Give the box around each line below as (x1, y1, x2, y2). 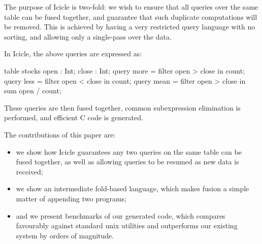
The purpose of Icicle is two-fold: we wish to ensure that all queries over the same (4, 2, 258, 12)
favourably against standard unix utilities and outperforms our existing (16, 220, 238, 231)
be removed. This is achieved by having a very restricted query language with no (4, 21, 255, 32)
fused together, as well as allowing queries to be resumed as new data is (16, 156, 239, 167)
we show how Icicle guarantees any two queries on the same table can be (16, 146, 242, 157)
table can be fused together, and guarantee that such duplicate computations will (4, 11, 257, 22)
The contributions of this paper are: (4, 129, 116, 140)
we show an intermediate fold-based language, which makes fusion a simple (16, 183, 249, 194)
